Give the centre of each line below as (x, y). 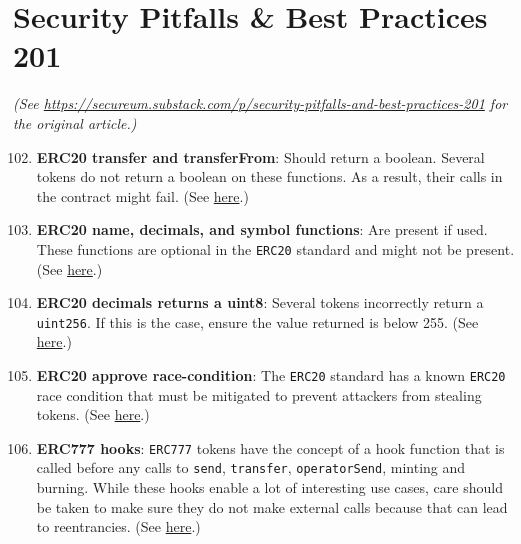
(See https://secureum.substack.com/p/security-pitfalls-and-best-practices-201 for (260, 103)
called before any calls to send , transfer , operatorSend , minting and (251, 467)
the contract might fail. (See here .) (142, 195)
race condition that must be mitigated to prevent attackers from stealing (259, 394)
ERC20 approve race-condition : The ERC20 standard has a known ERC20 (271, 374)
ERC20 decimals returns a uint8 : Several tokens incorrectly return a (260, 302)
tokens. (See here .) (93, 414)
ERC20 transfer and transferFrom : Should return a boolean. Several (260, 156)
